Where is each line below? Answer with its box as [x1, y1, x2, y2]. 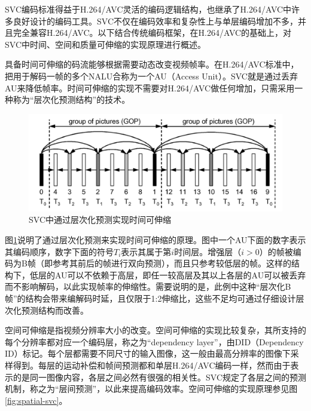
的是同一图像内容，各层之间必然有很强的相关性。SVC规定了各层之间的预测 [13, 370, 306, 383]
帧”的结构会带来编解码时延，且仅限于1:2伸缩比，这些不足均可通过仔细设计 [5, 292, 296, 305]
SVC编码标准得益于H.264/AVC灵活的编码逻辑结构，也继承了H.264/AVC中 [5, 3, 292, 15]
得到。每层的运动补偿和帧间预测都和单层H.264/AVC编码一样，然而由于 [13, 359, 291, 372]
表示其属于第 [121, 245, 172, 257]
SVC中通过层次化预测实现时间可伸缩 [29, 213, 171, 226]
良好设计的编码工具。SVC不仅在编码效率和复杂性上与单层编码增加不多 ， [13, 14, 298, 27]
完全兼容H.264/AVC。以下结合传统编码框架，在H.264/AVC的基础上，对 [13, 26, 292, 39]
